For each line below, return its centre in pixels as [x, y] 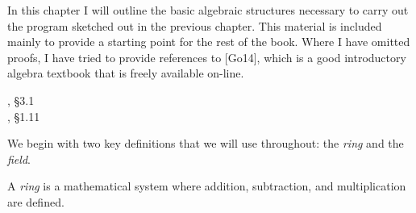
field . [19, 159]
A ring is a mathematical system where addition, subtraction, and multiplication [207, 186]
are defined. [36, 201]
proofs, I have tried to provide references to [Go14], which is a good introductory [207, 57]
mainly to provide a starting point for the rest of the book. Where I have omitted [209, 42]
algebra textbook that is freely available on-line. [126, 73]
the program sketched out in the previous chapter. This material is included [195, 25]
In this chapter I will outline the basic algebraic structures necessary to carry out [208, 10]
